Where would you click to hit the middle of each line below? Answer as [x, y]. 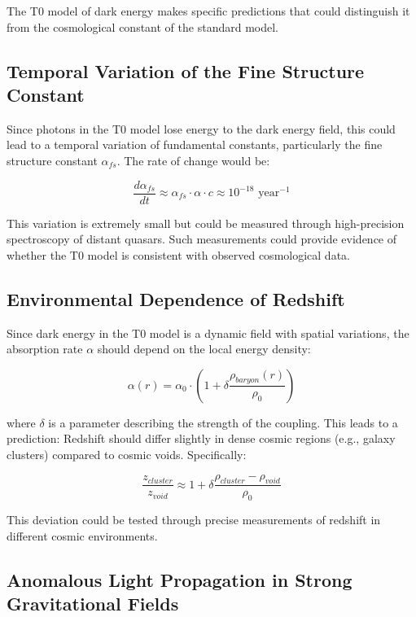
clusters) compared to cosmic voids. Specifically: [127, 454]
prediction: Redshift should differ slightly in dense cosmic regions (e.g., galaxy [201, 438]
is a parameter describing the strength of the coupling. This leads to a [223, 422]
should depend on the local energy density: [204, 349]
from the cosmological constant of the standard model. [142, 26]
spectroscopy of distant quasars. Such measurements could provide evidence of [202, 239]
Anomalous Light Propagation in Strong [180, 579]
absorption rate [45, 349]
